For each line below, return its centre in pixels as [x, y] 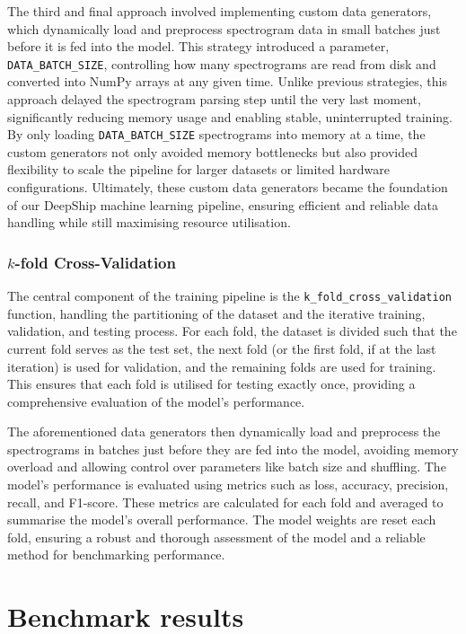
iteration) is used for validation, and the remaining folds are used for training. [222, 366]
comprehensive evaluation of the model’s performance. [156, 401]
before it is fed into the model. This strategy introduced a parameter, [198, 46]
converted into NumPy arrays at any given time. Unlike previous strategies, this [227, 81]
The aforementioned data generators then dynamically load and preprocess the [224, 431]
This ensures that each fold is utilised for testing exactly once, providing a [211, 384]
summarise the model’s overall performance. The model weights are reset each [222, 520]
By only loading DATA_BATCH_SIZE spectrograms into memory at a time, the [216, 134]
